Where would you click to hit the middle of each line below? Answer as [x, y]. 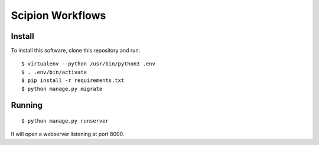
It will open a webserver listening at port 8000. [68, 134]
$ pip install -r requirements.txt [73, 80]
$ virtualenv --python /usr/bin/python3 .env [89, 64]
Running [27, 105]
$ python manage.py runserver [65, 121]
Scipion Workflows [58, 15]
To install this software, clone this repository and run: [76, 51]
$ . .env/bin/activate [54, 72]
